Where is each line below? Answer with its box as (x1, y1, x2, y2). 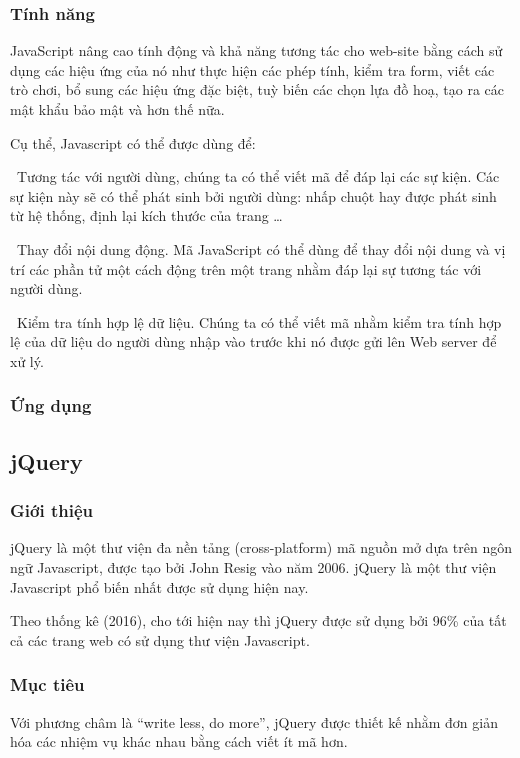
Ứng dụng (10, 393, 92, 418)
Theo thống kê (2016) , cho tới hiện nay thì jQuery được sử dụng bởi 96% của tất (10, 610, 507, 631)
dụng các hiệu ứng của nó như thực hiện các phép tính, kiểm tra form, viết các (10, 59, 495, 80)
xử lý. (10, 350, 44, 371)
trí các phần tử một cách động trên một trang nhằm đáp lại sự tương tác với (10, 258, 482, 279)
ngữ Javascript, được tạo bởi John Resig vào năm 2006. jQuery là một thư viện (10, 556, 497, 577)
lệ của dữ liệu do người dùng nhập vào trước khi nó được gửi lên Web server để (10, 331, 497, 352)
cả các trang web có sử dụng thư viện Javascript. (10, 629, 310, 650)
